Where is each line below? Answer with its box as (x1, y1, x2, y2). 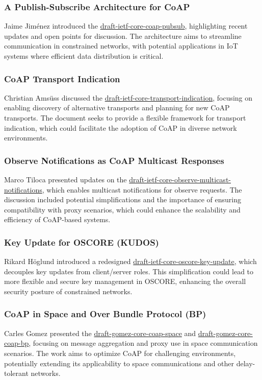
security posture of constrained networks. (4, 286, 133, 296)
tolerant (4, 368, 29, 378)
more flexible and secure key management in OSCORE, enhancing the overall (4, 276, 246, 287)
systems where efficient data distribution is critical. (4, 51, 164, 61)
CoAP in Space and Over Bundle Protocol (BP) (4, 307, 206, 320)
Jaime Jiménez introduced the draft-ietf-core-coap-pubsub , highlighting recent (4, 20, 248, 31)
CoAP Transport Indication (4, 72, 120, 85)
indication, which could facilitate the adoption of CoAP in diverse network (4, 122, 237, 133)
